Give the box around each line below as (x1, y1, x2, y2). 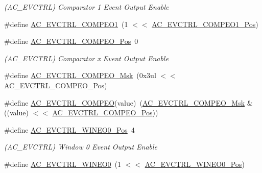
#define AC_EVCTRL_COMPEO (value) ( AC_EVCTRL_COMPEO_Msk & (4, 97, 253, 108)
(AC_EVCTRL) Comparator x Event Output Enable (4, 53, 169, 63)
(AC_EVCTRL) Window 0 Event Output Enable (4, 141, 158, 152)
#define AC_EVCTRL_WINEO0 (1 (4, 158, 122, 169)
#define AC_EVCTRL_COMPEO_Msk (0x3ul (4, 70, 156, 81)
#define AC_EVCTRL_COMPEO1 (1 (4, 18, 128, 29)
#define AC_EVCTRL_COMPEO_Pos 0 (4, 36, 138, 46)
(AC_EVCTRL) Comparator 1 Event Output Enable (4, 2, 169, 12)
